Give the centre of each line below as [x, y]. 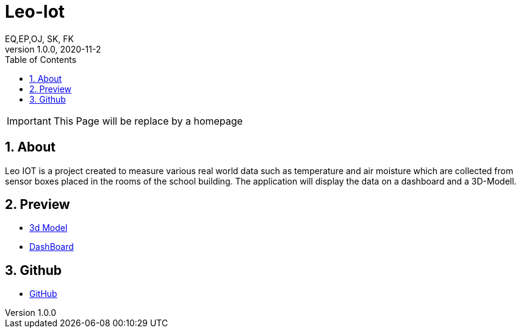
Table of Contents [41, 59]
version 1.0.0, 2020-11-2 [53, 49]
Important [29, 121]
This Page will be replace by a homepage [148, 121]
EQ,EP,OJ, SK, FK [39, 38]
